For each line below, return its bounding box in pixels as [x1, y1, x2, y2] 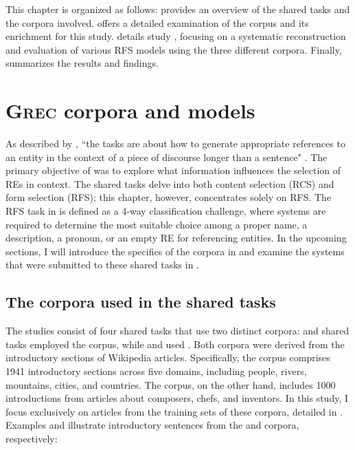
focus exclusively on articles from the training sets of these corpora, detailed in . [5, 404, 343, 418]
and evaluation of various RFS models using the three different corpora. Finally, [5, 42, 342, 56]
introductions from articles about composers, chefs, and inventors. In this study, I [5, 391, 348, 405]
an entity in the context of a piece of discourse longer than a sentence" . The [5, 149, 328, 164]
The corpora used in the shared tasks [5, 291, 276, 312]
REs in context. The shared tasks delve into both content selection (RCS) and [5, 176, 334, 191]
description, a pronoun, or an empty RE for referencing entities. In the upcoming [5, 231, 347, 245]
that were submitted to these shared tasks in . [5, 257, 199, 272]
